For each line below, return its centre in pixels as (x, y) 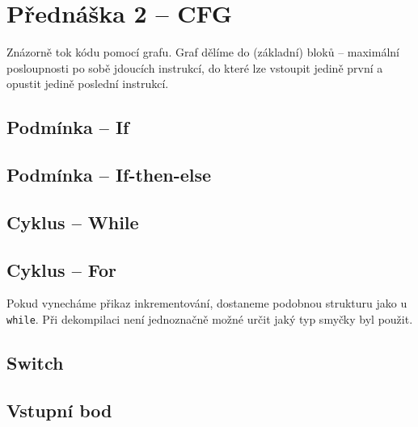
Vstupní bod (59, 410)
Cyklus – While (73, 222)
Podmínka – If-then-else (109, 175)
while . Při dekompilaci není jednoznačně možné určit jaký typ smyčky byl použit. (210, 319)
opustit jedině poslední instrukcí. (88, 84)
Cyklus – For (61, 269)
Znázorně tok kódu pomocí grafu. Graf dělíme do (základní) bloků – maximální (203, 52)
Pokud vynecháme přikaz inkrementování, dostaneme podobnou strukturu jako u (207, 303)
